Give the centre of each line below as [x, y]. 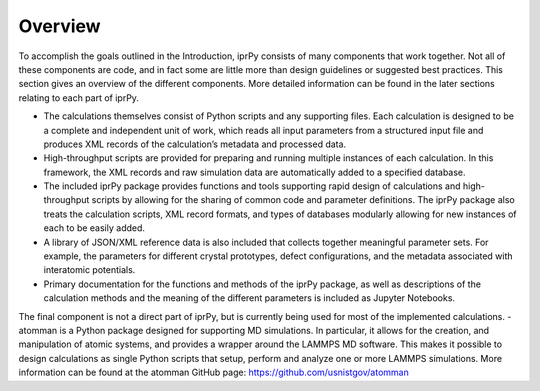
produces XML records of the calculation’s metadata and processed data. [195, 144]
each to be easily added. [94, 228]
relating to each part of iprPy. [79, 97]
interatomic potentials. [89, 270]
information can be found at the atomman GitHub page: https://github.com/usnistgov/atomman [213, 372]
